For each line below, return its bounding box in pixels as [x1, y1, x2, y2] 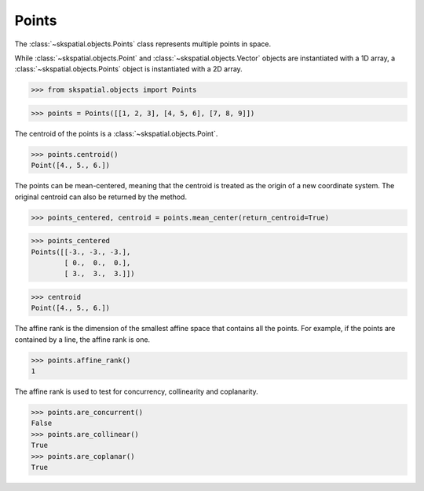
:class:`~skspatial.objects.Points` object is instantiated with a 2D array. [14, 64, 243, 74]
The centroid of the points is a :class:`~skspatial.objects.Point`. [14, 129, 218, 138]
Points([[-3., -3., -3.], [31, 247, 131, 256]
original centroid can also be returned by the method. [14, 192, 188, 202]
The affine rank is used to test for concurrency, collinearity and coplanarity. [14, 387, 258, 396]
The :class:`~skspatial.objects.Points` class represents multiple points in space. [14, 39, 272, 49]
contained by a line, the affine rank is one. [14, 334, 151, 344]
